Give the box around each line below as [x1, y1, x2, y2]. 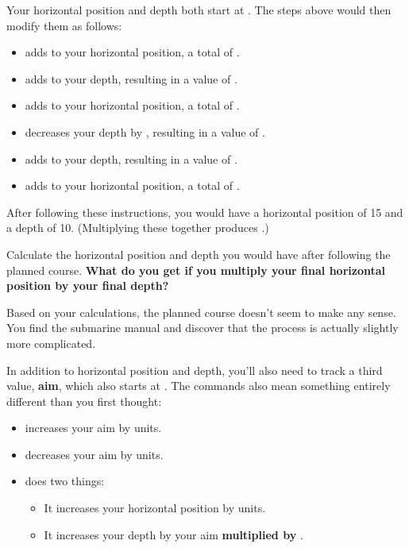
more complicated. [6, 334, 96, 351]
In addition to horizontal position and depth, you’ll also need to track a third [6, 361, 383, 378]
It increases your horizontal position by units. [44, 500, 266, 516]
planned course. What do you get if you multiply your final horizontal [6, 261, 386, 278]
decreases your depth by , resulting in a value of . [25, 123, 265, 140]
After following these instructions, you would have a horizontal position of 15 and [6, 203, 403, 220]
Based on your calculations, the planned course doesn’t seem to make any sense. [6, 303, 396, 320]
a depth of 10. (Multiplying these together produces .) [6, 219, 269, 236]
